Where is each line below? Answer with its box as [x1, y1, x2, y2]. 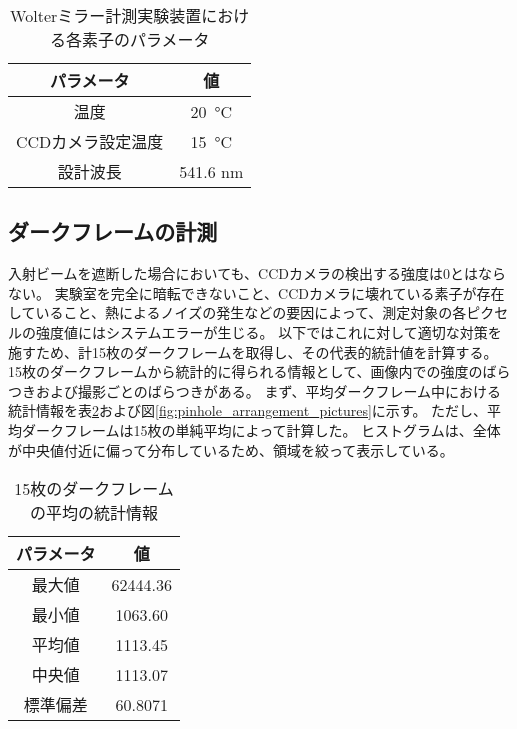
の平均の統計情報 [29, 501, 158, 525]
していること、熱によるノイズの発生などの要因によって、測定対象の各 [8, 302, 467, 323]
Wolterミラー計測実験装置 [10, 4, 202, 27]
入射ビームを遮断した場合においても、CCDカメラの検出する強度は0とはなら [8, 263, 506, 284]
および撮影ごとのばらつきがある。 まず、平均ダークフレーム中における [35, 380, 502, 401]
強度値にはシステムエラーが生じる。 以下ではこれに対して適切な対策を [35, 321, 502, 342]
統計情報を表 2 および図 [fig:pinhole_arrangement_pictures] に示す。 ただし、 [8, 400, 488, 421]
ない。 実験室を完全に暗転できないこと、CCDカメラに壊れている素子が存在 [8, 282, 505, 303]
